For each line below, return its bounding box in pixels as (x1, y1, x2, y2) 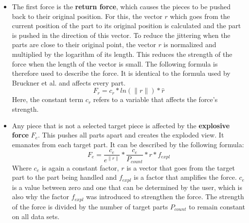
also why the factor (12, 191, 69, 202)
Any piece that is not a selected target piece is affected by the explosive (12, 120, 230, 130)
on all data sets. (12, 211, 60, 221)
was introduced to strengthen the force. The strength (86, 191, 244, 202)
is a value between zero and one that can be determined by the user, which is (12, 182, 242, 192)
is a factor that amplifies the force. (134, 172, 237, 182)
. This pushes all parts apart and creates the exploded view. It (37, 130, 224, 140)
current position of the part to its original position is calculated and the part (12, 20, 241, 31)
